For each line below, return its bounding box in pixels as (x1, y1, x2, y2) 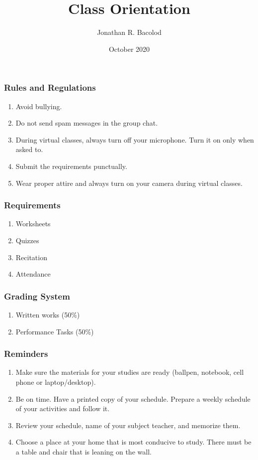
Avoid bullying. (15, 101, 62, 111)
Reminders (4, 347, 48, 360)
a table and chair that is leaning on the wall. (15, 446, 152, 457)
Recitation (15, 252, 47, 262)
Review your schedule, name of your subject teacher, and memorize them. (15, 420, 241, 430)
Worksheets (15, 218, 51, 229)
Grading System (4, 290, 70, 302)
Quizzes (15, 235, 39, 245)
